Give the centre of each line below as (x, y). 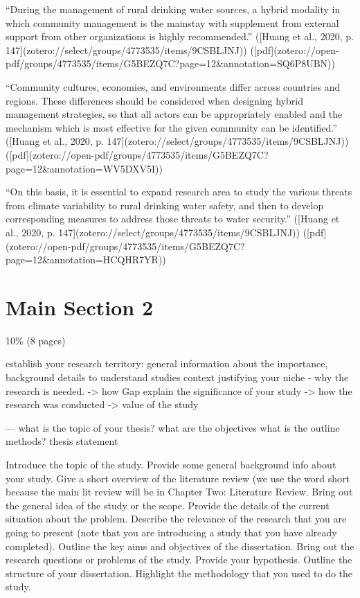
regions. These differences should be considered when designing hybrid (154, 100)
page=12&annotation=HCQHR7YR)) (86, 260)
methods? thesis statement (62, 441)
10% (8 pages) (36, 340)
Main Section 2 (79, 307)
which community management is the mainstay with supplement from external (172, 23)
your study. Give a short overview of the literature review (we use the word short (178, 478)
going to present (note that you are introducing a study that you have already (171, 532)
